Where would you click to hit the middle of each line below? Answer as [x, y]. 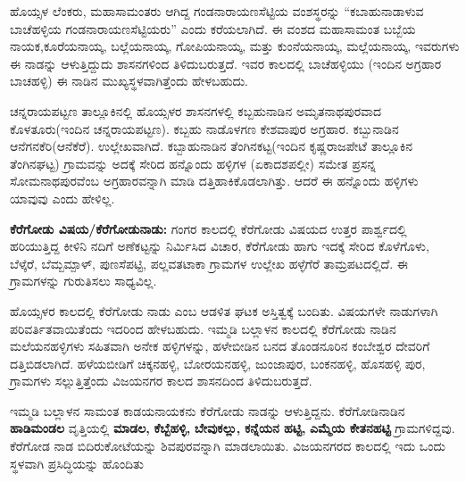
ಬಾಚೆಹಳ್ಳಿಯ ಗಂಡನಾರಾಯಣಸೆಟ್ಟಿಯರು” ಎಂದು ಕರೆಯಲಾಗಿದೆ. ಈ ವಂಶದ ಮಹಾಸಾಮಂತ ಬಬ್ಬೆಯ [213, 28]
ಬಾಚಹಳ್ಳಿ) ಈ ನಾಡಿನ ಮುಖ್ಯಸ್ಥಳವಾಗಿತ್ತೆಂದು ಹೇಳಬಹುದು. [129, 81]
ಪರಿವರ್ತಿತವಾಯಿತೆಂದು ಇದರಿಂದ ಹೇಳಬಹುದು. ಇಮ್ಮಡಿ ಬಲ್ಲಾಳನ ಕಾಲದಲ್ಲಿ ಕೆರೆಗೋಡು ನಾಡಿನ [203, 328]
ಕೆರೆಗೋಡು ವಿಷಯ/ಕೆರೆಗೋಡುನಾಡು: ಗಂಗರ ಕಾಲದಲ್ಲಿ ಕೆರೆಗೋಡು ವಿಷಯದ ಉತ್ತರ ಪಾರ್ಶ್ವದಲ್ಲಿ [208, 228]
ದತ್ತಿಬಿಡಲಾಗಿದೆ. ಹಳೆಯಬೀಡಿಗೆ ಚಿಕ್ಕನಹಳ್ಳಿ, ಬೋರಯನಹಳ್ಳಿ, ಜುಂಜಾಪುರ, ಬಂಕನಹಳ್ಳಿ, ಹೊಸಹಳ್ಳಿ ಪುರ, [218, 363]
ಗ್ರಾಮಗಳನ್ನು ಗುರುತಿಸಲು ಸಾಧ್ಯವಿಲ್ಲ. [83, 281]
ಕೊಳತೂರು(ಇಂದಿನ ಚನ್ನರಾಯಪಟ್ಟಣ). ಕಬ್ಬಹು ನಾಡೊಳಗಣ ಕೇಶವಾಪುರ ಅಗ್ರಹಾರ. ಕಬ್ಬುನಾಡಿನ [204, 128]
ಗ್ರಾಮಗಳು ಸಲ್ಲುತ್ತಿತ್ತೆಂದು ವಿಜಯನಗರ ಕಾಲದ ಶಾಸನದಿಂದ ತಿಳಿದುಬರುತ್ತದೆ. [161, 381]
